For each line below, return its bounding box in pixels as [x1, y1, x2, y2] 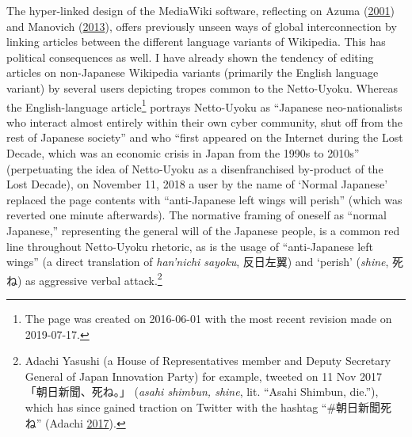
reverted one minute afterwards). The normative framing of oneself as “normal [6, 207, 387, 223]
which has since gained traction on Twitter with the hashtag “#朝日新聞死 [25, 398, 392, 415]
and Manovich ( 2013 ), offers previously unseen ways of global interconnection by [6, 17, 397, 34]
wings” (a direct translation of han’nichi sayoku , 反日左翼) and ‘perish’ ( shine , [6, 253, 389, 270]
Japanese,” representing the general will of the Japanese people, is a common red [6, 222, 400, 238]
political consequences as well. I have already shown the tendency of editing [6, 48, 374, 65]
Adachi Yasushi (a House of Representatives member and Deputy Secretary [25, 352, 391, 369]
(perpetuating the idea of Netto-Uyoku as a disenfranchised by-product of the [6, 160, 383, 177]
